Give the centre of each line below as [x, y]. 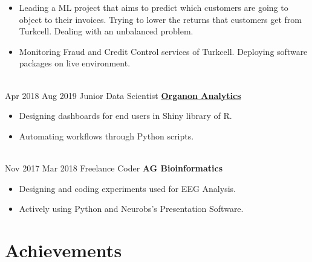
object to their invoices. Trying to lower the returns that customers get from [161, 19]
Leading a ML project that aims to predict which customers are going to [154, 7]
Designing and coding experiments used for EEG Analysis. [127, 188]
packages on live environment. [75, 63]
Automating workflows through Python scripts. [106, 136]
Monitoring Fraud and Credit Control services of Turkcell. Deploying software [163, 51]
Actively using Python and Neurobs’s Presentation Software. [131, 209]
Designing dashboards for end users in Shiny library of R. [125, 116]
